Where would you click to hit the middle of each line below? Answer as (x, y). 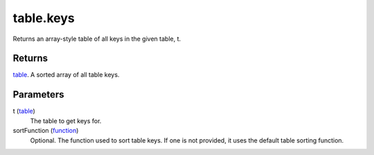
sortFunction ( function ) (46, 131)
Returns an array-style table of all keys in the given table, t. (97, 39)
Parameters (38, 94)
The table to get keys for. (66, 120)
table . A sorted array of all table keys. (66, 75)
